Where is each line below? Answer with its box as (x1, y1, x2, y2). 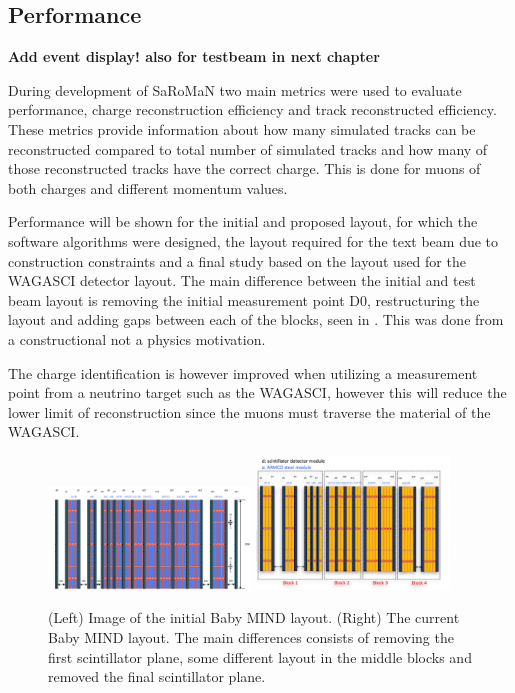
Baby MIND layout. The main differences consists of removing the (48, 626, 454, 647)
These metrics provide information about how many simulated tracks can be (8, 118, 476, 139)
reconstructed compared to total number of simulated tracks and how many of (8, 138, 488, 159)
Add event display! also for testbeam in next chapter (8, 46, 380, 67)
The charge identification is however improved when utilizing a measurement (8, 362, 478, 383)
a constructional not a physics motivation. (8, 328, 266, 349)
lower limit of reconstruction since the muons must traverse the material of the (8, 401, 491, 422)
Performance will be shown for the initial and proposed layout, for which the (8, 211, 478, 232)
